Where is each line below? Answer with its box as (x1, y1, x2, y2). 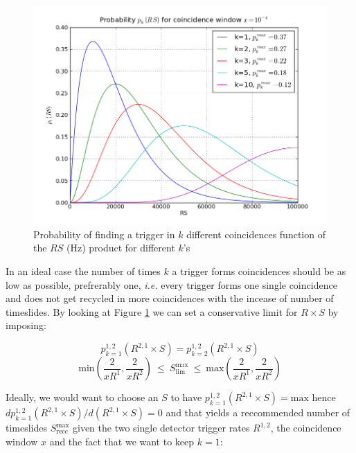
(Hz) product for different (66, 240, 175, 255)
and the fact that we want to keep (49, 434, 195, 448)
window (6, 434, 38, 448)
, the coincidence (270, 420, 341, 435)
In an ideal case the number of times (6, 264, 161, 278)
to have (170, 390, 202, 405)
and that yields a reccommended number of (166, 405, 350, 420)
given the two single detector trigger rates (73, 420, 250, 435)
